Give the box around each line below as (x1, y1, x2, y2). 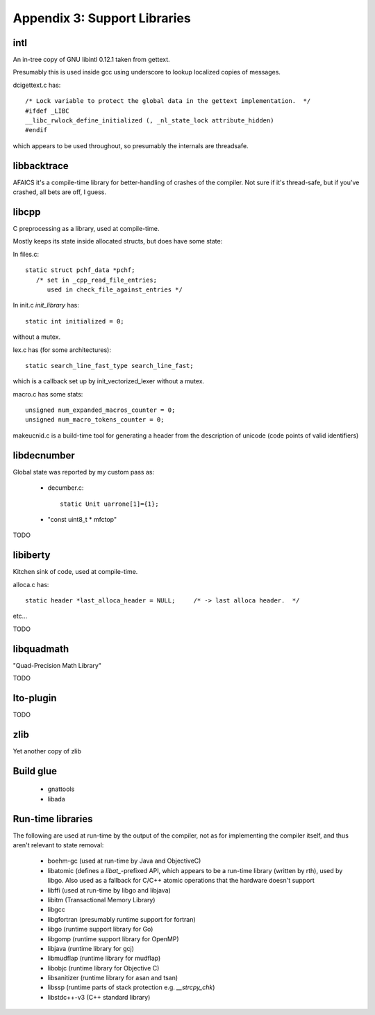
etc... (12, 612, 28, 621)
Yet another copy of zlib (12, 746, 81, 755)
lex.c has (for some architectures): (12, 345, 111, 354)
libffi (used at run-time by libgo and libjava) (47, 886, 172, 894)
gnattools (47, 785, 75, 793)
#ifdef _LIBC (25, 106, 69, 115)
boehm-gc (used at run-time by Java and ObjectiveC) (47, 856, 201, 865)
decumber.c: (47, 483, 84, 492)
